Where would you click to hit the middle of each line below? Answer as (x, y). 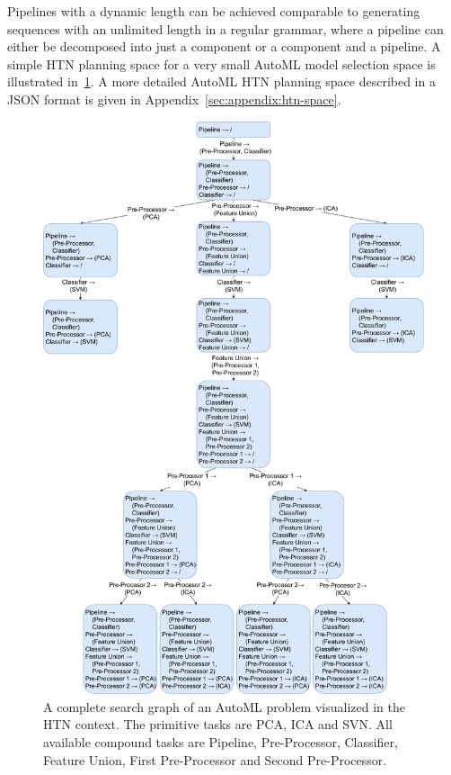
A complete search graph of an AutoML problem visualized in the (224, 706)
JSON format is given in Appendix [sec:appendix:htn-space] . (174, 99)
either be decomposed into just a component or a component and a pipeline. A (224, 46)
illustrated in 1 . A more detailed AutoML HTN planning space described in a (221, 81)
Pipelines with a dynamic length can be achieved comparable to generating (214, 11)
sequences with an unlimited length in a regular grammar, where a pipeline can (225, 28)
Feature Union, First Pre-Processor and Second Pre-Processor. (215, 759)
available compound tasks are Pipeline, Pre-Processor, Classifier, (221, 741)
